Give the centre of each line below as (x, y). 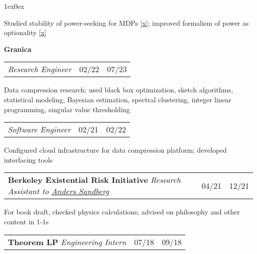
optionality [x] (25, 32)
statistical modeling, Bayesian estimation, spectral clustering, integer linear (118, 99)
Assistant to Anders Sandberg (59, 191)
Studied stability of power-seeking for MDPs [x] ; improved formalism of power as (127, 22)
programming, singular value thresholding (67, 109)
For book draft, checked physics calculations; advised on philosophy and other (122, 212)
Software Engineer (39, 129)
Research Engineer (40, 69)
